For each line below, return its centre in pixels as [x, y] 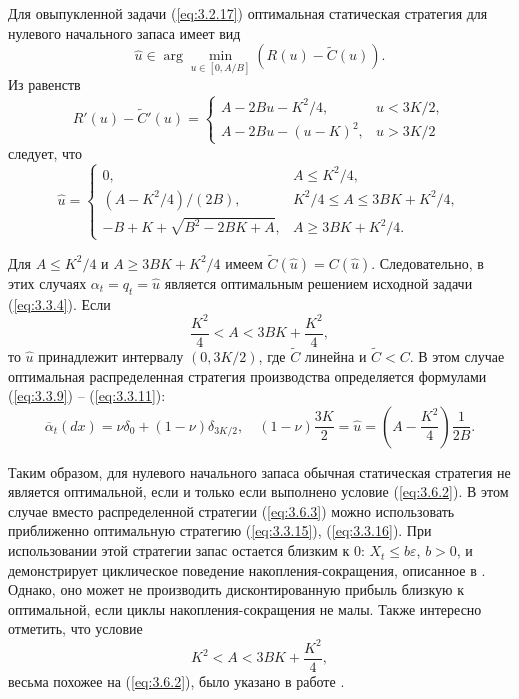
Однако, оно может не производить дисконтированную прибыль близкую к [236, 589]
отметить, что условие [75, 628]
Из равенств [44, 84]
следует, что [45, 152]
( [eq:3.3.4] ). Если [59, 303]
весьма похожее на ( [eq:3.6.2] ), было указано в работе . [176, 680]
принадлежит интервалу [111, 355]
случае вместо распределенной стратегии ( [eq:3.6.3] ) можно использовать [231, 510]
